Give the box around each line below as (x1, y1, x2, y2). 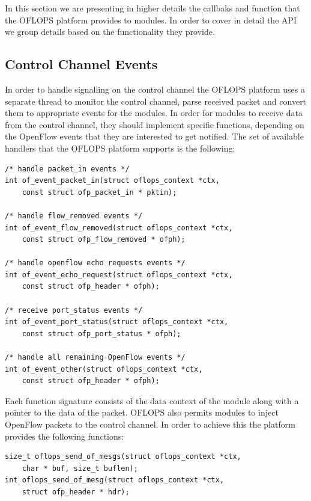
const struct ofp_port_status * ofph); (22, 329, 181, 338)
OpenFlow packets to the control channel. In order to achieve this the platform (5, 418, 295, 431)
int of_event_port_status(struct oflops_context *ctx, (5, 318, 229, 327)
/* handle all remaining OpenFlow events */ (5, 353, 186, 362)
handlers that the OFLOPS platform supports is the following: (5, 141, 235, 154)
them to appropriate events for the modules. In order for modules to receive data (5, 106, 303, 119)
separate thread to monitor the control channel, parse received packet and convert (5, 94, 307, 107)
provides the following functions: (5, 429, 124, 442)
